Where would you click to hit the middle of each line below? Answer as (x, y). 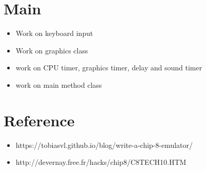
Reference (39, 120)
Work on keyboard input (54, 33)
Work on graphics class (52, 50)
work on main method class (59, 84)
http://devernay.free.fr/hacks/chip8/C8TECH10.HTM (101, 162)
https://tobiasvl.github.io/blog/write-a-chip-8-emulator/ (104, 145)
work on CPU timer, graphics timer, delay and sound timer (109, 68)
